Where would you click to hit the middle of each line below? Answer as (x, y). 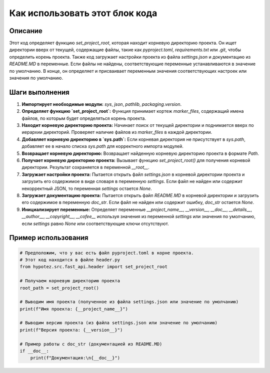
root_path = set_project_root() (59, 288)
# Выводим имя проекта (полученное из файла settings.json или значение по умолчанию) (129, 302)
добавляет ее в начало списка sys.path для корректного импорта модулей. (102, 146)
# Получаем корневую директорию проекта (70, 281)
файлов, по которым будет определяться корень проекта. (84, 118)
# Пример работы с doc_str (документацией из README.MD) (91, 344)
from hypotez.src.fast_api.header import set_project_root (93, 267)
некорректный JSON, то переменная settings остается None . (87, 189)
